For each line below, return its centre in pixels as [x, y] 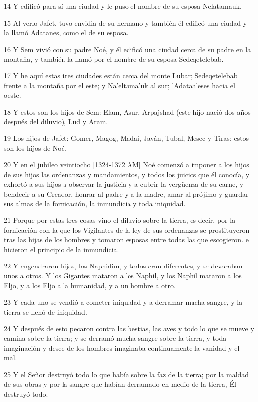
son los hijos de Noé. [35, 148]
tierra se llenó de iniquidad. [46, 311]
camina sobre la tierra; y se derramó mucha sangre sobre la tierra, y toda [115, 338]
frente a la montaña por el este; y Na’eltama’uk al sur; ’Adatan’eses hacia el [120, 85]
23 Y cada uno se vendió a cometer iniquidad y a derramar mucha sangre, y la [123, 302]
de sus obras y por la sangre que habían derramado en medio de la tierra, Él [120, 384]
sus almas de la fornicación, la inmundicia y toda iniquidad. [95, 203]
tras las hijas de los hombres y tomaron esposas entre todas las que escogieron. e [126, 239]
